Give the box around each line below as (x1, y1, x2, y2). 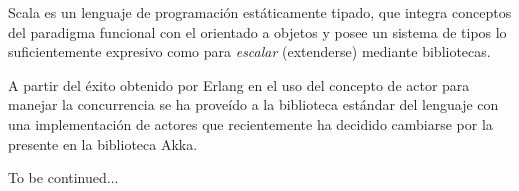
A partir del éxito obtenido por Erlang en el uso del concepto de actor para (8, 74, 470, 95)
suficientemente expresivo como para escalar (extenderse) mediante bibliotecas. (8, 41, 491, 62)
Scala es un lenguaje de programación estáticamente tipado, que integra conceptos (8, 2, 512, 22)
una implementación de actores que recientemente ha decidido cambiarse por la (8, 113, 493, 134)
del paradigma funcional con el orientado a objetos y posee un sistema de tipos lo (8, 21, 507, 42)
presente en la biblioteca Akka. (8, 133, 198, 154)
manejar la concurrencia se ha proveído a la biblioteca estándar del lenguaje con (8, 94, 499, 115)
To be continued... (8, 167, 119, 188)
